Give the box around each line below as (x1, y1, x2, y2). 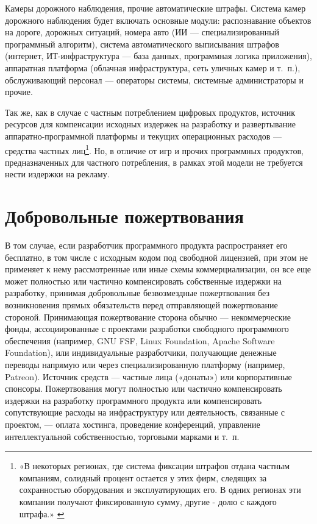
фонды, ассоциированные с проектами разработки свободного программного (5, 322, 289, 335)
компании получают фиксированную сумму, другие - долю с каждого (19, 495, 277, 508)
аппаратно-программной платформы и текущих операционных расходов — (5, 129, 282, 142)
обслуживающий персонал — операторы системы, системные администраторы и (5, 73, 304, 86)
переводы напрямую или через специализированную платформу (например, (5, 358, 285, 371)
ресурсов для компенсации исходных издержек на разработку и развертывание (5, 118, 296, 130)
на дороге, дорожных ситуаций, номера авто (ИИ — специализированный (5, 26, 280, 38)
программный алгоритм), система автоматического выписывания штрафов (5, 37, 279, 50)
